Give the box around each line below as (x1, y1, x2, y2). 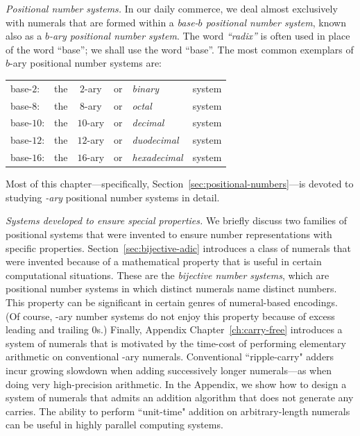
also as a (6, 28, 42, 43)
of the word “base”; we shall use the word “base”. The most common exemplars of (6, 42, 354, 56)
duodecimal (132, 133, 179, 147)
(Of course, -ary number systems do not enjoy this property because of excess (6, 308, 335, 323)
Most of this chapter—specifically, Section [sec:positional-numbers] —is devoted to (6, 176, 354, 191)
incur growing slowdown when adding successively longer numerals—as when (6, 362, 332, 377)
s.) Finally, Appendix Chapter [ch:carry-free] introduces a (96, 322, 343, 337)
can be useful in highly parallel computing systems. (6, 417, 223, 432)
